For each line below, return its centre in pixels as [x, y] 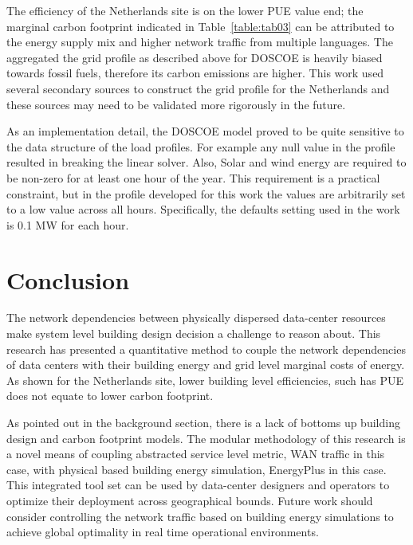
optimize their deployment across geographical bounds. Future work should [190, 500]
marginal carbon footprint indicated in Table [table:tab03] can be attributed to [201, 26]
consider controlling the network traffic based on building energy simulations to [200, 516]
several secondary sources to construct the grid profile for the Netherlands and [198, 88]
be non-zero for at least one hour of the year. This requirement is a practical [193, 177]
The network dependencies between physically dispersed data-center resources [196, 318]
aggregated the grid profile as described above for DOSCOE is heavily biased [195, 57]
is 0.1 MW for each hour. [68, 224]
